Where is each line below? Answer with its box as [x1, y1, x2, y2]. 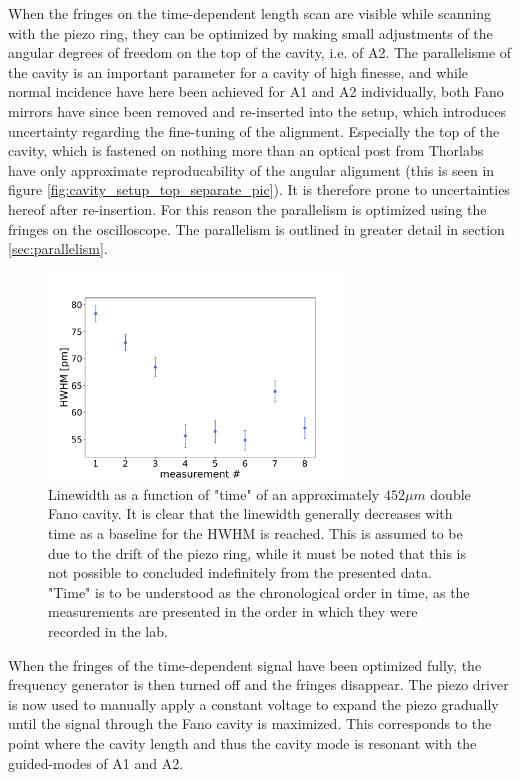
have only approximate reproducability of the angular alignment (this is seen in [8, 159, 495, 180]
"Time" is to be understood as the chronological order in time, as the [48, 581, 470, 602]
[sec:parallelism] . [8, 238, 108, 259]
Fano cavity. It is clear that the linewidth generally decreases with [48, 503, 453, 524]
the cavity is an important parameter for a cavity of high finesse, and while [8, 61, 469, 82]
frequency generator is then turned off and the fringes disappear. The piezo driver [8, 674, 509, 695]
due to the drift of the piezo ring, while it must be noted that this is [48, 542, 466, 563]
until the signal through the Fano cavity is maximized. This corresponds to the [8, 713, 492, 734]
